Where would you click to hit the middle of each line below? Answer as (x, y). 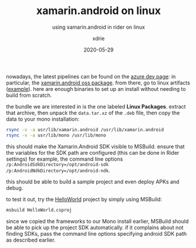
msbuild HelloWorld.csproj (39, 210)
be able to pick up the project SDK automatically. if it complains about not (95, 227)
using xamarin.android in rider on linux (99, 27)
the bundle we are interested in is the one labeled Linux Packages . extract (96, 106)
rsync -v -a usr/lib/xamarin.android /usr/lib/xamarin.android (85, 130)
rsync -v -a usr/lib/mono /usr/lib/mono (56, 135)
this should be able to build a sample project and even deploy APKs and (93, 181)
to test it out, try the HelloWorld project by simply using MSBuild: (84, 199)
